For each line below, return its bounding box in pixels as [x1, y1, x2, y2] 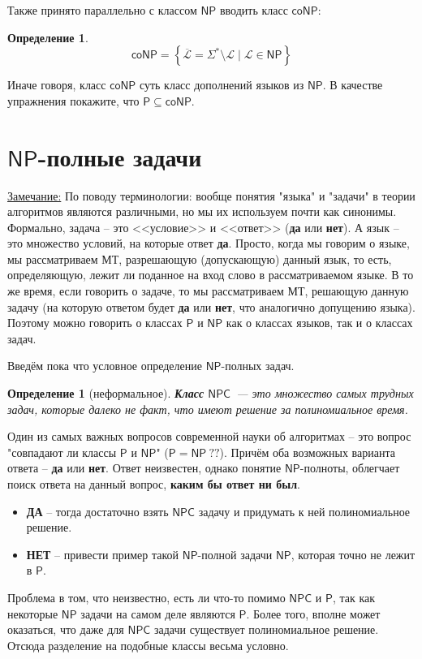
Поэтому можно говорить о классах [7, 314, 183, 331]
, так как [332, 588, 376, 605]
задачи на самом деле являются [80, 605, 235, 622]
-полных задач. [221, 357, 295, 374]
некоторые [7, 605, 58, 622]
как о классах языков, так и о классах [226, 314, 413, 331]
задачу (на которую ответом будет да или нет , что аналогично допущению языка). [7, 298, 416, 315]
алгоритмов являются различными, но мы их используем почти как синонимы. [7, 203, 397, 220]
